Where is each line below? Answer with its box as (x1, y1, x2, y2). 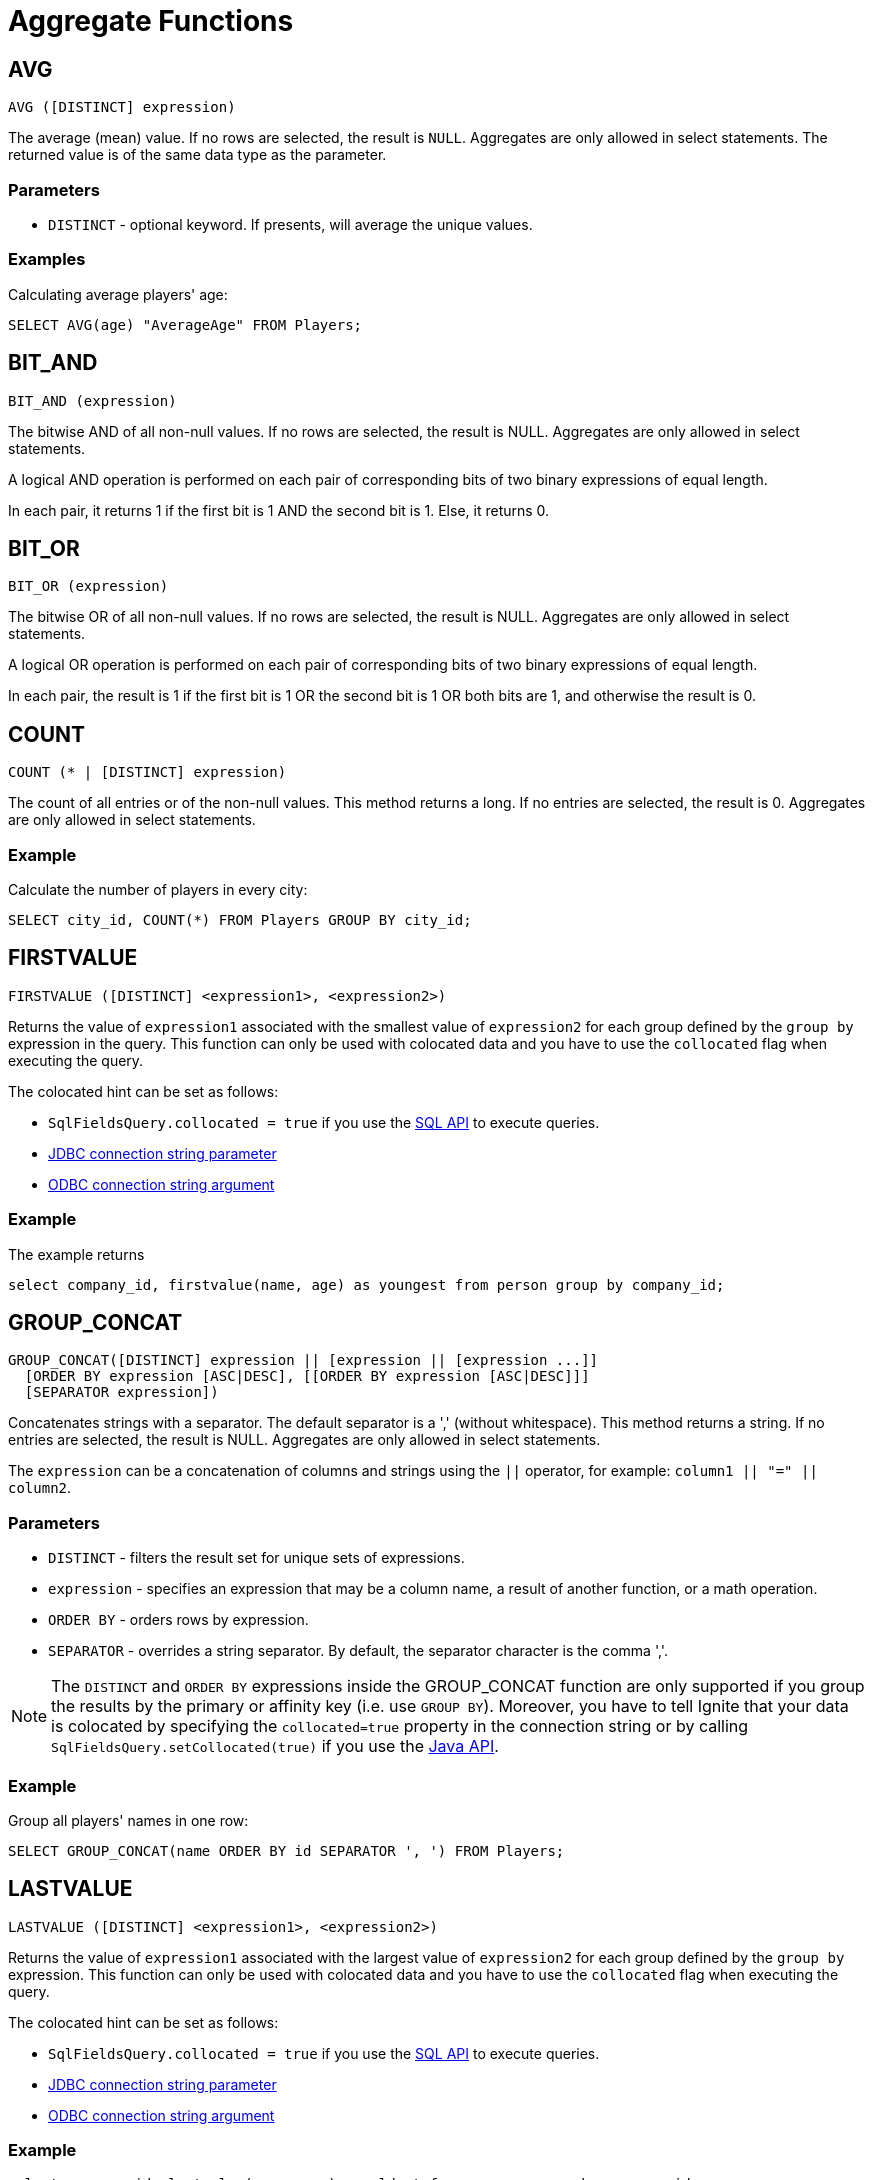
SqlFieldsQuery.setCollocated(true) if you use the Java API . (51, 1736, 499, 1757)
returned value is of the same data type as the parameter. (8, 146, 387, 164)
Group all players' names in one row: (8, 1811, 249, 1829)
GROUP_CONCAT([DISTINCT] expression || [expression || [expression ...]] (8, 1352, 599, 1369)
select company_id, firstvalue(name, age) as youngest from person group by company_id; (8, 1276, 725, 1293)
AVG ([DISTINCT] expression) (8, 99, 236, 116)
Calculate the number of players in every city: (8, 880, 308, 898)
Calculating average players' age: (8, 285, 228, 303)
